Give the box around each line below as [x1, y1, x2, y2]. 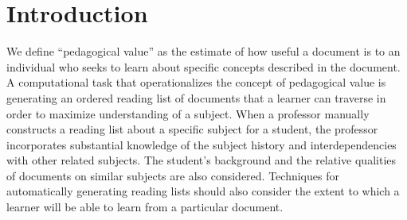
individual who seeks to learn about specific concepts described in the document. [6, 58, 401, 75]
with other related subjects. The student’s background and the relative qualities [6, 152, 397, 168]
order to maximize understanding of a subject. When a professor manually [6, 105, 370, 122]
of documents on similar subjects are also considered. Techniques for [6, 167, 339, 183]
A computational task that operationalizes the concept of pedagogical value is [6, 74, 386, 91]
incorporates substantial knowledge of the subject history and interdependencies [6, 136, 397, 152]
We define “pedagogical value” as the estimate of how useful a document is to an [6, 43, 401, 60]
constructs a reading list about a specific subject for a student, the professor [6, 121, 378, 137]
